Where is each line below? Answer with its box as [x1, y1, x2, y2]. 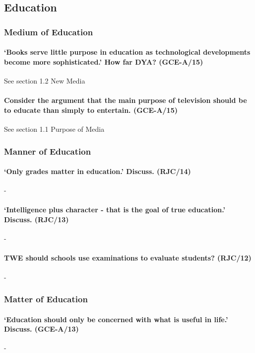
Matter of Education [4, 293, 88, 305]
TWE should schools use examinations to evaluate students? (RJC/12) [4, 253, 252, 263]
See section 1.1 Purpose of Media [4, 124, 105, 134]
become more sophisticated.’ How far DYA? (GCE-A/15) [4, 56, 203, 67]
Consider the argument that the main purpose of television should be [4, 95, 247, 105]
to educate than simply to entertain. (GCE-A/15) [4, 104, 178, 115]
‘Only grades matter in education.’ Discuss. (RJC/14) [4, 166, 191, 176]
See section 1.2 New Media [4, 76, 85, 86]
